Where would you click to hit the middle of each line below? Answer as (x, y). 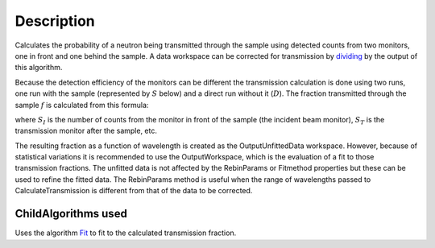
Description (55, 21)
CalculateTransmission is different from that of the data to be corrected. (134, 191)
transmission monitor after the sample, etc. (86, 131)
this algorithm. (39, 68)
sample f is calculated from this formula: (82, 105)
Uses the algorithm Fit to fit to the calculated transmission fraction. (126, 233)
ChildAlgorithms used (71, 214)
